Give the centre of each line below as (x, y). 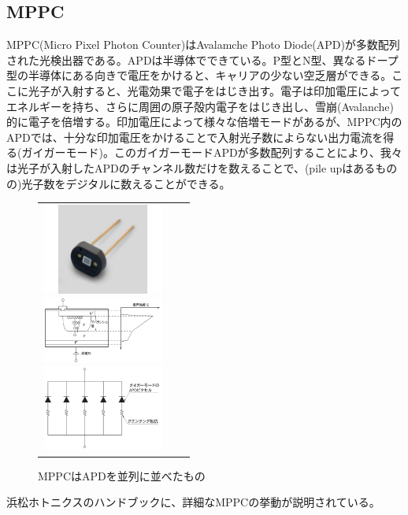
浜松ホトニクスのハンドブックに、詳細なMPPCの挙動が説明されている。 (193, 502)
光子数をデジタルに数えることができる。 (126, 183)
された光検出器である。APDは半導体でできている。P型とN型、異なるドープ (202, 59)
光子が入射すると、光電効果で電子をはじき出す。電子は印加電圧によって (214, 90)
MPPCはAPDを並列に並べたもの (122, 475)
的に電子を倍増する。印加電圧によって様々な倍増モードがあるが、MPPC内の (204, 122)
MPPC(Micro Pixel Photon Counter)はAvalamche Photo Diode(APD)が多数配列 (203, 44)
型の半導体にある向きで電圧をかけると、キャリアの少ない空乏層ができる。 (199, 75)
